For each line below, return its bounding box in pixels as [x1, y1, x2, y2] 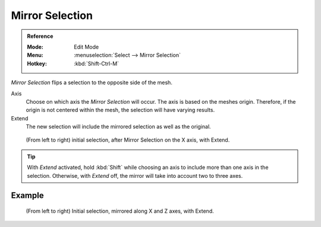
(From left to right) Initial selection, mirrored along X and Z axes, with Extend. [26, 207, 214, 215]
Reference [27, 33, 53, 40]
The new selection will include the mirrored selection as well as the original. [26, 123, 211, 130]
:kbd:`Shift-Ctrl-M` [74, 60, 119, 67]
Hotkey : [27, 60, 48, 67]
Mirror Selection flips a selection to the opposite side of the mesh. [11, 79, 172, 86]
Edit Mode [74, 43, 99, 50]
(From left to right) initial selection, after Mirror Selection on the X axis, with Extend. [26, 136, 230, 143]
